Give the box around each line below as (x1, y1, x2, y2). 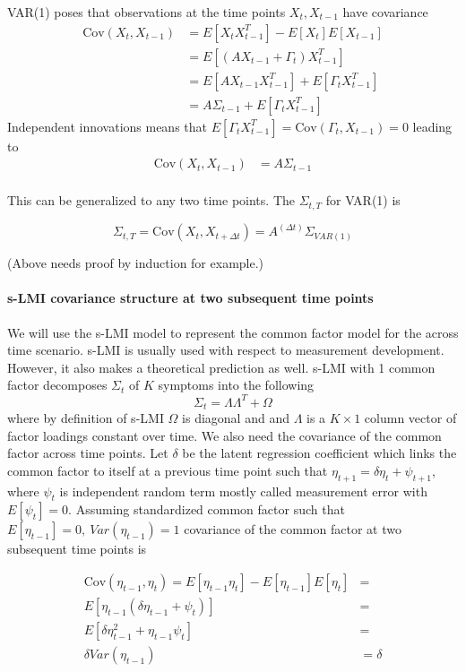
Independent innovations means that (7, 116, 208, 135)
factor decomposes (7, 375, 108, 394)
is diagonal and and (182, 408, 289, 426)
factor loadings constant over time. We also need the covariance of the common (7, 426, 442, 444)
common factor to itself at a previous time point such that (7, 461, 328, 479)
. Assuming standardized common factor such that (68, 500, 345, 519)
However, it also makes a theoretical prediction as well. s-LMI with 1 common (7, 358, 436, 376)
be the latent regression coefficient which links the (182, 444, 457, 462)
